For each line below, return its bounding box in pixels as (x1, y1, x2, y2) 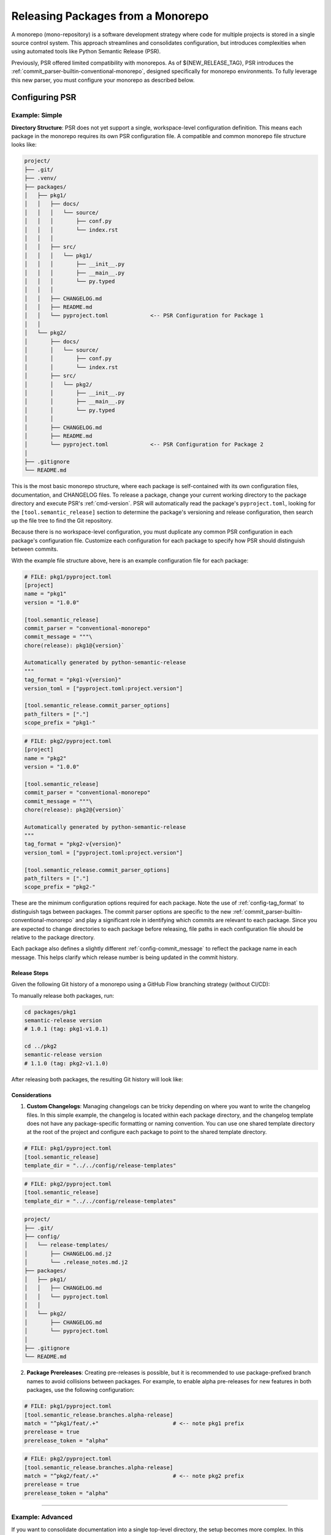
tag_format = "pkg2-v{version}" (24, 841, 122, 847)
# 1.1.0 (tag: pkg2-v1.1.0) (24, 1060, 108, 1067)
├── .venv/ (24, 175, 57, 182)
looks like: (11, 141, 37, 149)
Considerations (11, 1091, 52, 1098)
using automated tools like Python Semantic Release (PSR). (11, 48, 161, 55)
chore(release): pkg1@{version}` (24, 642, 125, 649)
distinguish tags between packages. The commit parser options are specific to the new (11, 907, 232, 915)
